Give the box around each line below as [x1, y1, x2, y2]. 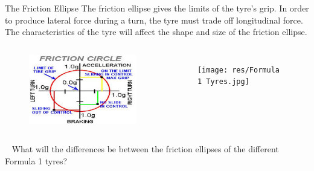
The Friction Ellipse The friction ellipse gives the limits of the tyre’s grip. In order [5, 2, 309, 14]
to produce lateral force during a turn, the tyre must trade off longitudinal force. [5, 13, 303, 26]
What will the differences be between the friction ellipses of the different [11, 143, 279, 155]
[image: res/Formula [197, 65, 280, 74]
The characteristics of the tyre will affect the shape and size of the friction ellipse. [5, 25, 307, 38]
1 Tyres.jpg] [197, 77, 249, 86]
